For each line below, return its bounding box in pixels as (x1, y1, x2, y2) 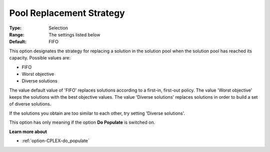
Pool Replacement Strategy (9, 7, 125, 18)
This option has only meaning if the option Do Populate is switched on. (9, 120, 155, 126)
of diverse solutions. (9, 101, 51, 107)
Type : (9, 25, 22, 31)
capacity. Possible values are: (9, 55, 71, 61)
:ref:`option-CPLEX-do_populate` (21, 138, 90, 144)
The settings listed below (48, 31, 100, 37)
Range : (9, 31, 24, 37)
